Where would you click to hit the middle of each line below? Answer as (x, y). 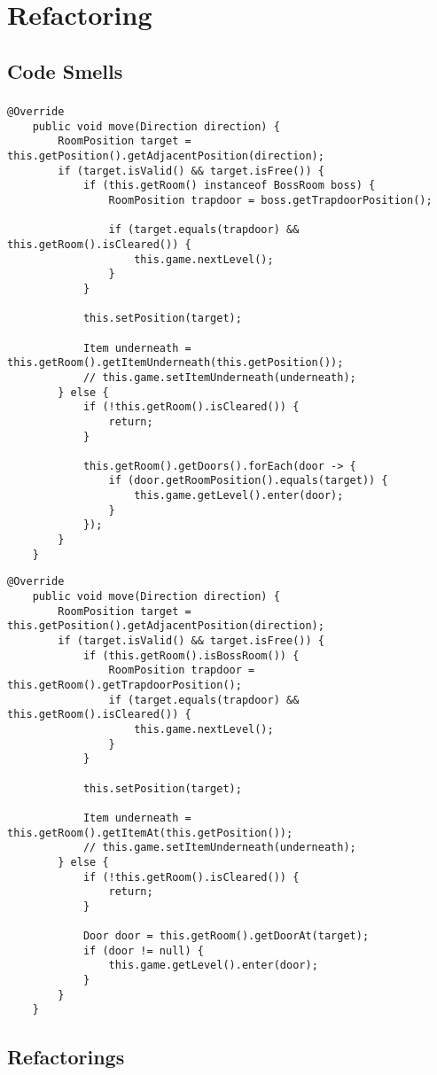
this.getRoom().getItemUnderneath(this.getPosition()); (176, 363)
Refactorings (66, 1056)
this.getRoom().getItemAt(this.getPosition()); (150, 833)
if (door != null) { (143, 950)
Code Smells (65, 70)
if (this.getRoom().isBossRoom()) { (191, 655)
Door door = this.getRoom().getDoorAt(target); (226, 936)
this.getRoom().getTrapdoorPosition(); (125, 686)
